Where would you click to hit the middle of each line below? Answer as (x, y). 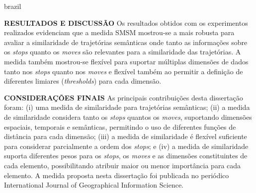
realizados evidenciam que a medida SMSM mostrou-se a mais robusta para (119, 32)
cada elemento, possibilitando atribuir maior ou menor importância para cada (123, 165)
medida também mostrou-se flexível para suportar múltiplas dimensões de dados (126, 61)
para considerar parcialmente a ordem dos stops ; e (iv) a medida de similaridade (126, 146)
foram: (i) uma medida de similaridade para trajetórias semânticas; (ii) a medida (127, 107)
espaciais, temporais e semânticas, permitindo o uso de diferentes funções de (120, 126)
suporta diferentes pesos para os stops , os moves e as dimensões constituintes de (126, 156)
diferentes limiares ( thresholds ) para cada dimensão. (83, 81)
